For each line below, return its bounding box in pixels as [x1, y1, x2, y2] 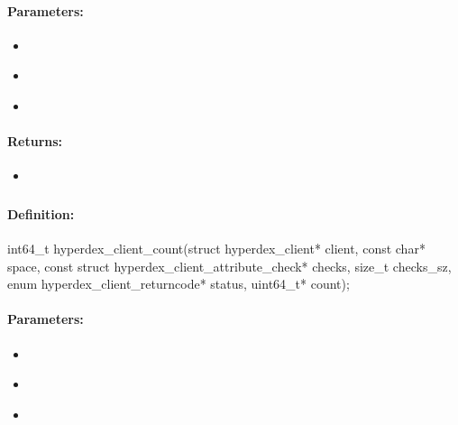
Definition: [7, 204, 75, 223]
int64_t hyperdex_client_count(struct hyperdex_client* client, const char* [7, 239, 426, 258]
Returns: [7, 132, 63, 151]
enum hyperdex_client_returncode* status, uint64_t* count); [7, 274, 350, 293]
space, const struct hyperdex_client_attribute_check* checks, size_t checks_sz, [7, 256, 452, 275]
